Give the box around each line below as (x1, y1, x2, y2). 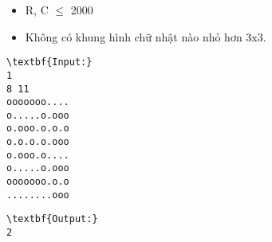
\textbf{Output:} (6, 213, 98, 225)
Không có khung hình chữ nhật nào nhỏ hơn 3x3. (25, 28, 266, 45)
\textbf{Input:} (6, 57, 93, 68)
